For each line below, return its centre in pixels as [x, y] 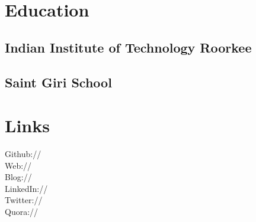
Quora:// [22, 212]
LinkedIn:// [26, 188]
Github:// [23, 154]
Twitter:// [24, 200]
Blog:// [18, 177]
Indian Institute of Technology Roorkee [128, 47]
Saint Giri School [58, 82]
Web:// [18, 165]
